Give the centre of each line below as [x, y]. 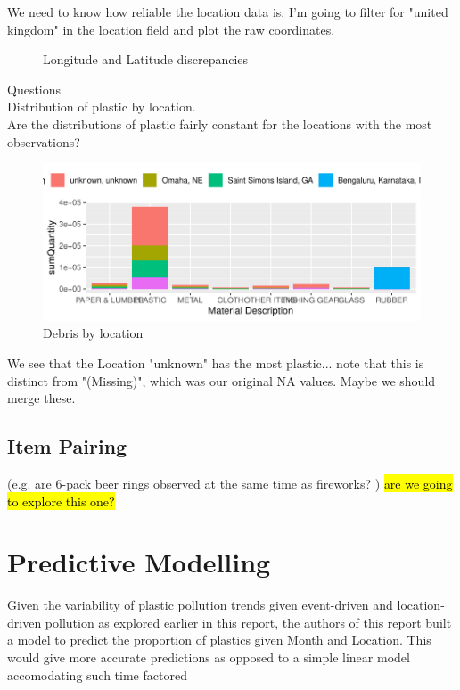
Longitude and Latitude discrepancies [146, 59]
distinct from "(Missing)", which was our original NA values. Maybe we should [222, 380]
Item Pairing [67, 446]
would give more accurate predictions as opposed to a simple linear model [209, 657]
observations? [44, 141]
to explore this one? [61, 501]
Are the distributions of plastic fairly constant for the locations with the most [220, 123]
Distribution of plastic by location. [102, 107]
